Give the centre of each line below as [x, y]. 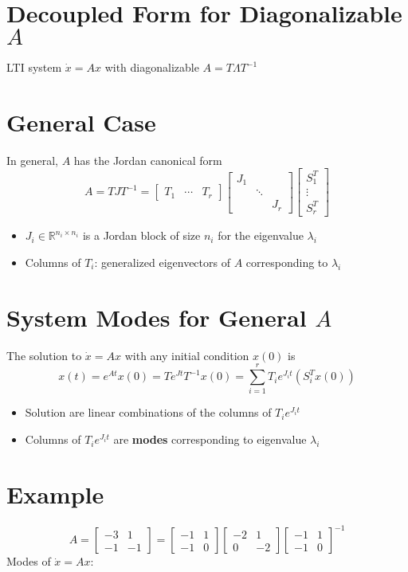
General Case [81, 121]
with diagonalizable [152, 67]
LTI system [34, 67]
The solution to [44, 355]
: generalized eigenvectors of [162, 262]
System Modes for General [157, 317]
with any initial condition [187, 355]
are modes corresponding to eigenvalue [210, 439]
